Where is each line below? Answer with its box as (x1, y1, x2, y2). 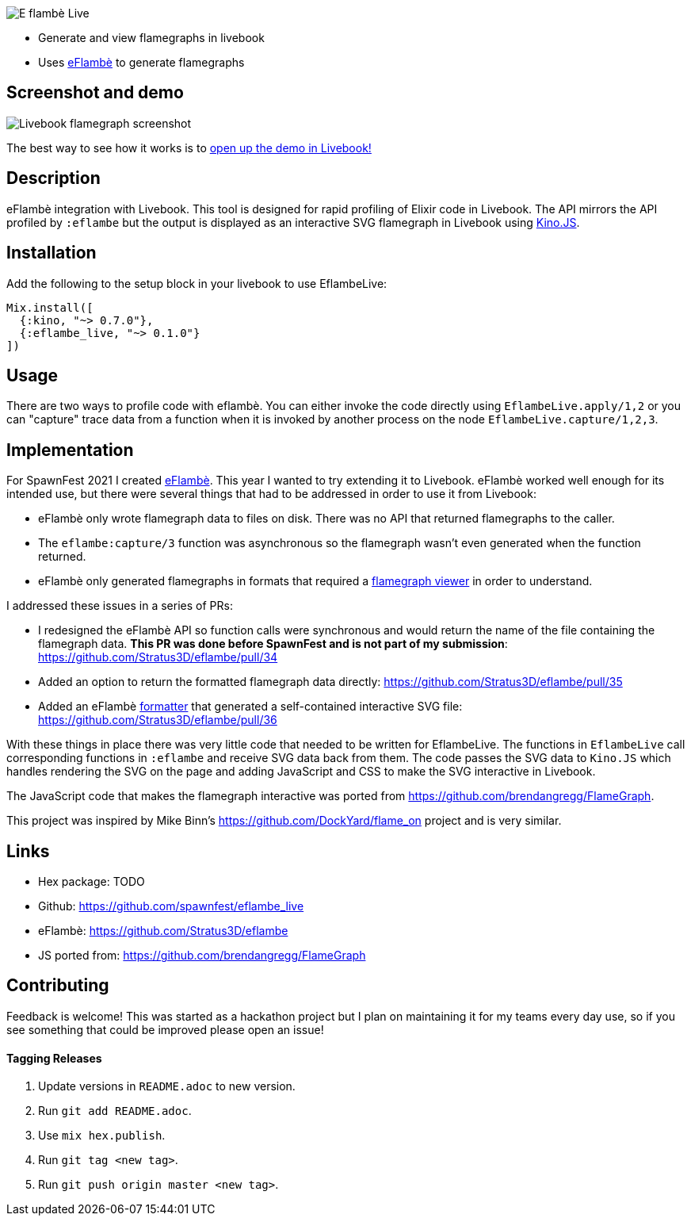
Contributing (6, 975, 109, 996)
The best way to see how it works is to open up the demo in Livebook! (6, 140, 372, 155)
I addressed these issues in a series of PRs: (6, 599, 233, 613)
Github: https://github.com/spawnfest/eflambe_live (38, 899, 304, 914)
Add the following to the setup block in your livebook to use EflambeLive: (6, 276, 387, 290)
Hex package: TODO (38, 875, 145, 889)
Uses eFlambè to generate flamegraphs (38, 56, 245, 69)
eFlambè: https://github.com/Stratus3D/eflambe (38, 924, 288, 938)
